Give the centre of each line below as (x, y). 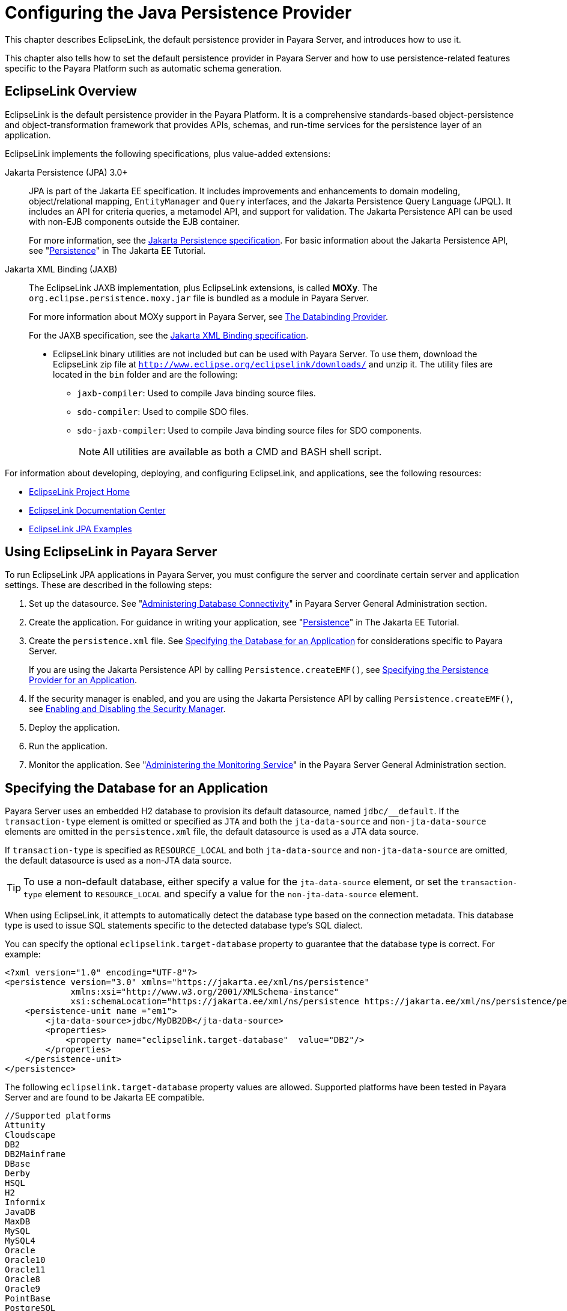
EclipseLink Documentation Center (97, 510)
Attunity (25, 1125)
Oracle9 (23, 1289)
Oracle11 (25, 1270)
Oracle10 (25, 1260)
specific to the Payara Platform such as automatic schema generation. (144, 68)
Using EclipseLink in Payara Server (111, 552)
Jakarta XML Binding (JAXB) (61, 269)
